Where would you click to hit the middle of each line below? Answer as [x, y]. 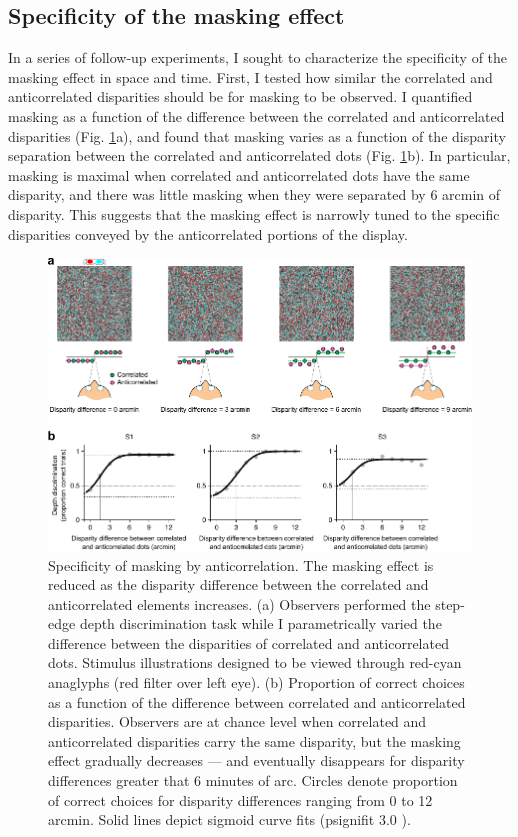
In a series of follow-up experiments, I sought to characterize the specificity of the [258, 57]
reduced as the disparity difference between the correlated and [238, 584]
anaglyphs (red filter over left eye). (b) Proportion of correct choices [256, 682]
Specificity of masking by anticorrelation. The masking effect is [241, 564]
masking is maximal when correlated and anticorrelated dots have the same [239, 174]
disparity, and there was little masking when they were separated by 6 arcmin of [254, 194]
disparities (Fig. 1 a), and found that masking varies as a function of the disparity [257, 135]
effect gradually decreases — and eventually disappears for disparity [256, 760]
